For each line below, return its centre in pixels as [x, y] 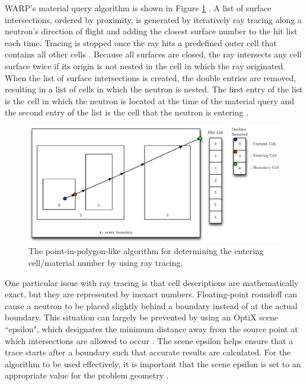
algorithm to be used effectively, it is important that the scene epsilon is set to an [153, 363]
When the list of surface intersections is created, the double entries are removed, [151, 77]
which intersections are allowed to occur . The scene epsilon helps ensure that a [149, 340]
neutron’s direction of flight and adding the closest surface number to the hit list [151, 31]
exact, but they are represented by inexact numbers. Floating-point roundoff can [151, 294]
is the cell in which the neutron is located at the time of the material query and [150, 100]
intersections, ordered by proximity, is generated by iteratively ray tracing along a [153, 19]
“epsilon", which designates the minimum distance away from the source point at [151, 328]
